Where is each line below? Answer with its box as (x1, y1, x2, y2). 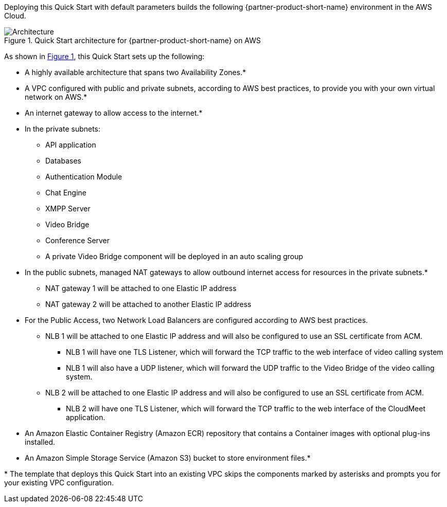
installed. (25, 438, 56, 446)
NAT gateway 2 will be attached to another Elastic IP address (45, 300, 252, 309)
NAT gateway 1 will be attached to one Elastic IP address (45, 284, 237, 293)
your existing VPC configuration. (4, 478, 114, 487)
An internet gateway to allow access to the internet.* (25, 108, 203, 117)
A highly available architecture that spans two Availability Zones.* (25, 68, 246, 77)
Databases (45, 156, 81, 165)
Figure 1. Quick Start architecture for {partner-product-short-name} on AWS (4, 36, 261, 45)
